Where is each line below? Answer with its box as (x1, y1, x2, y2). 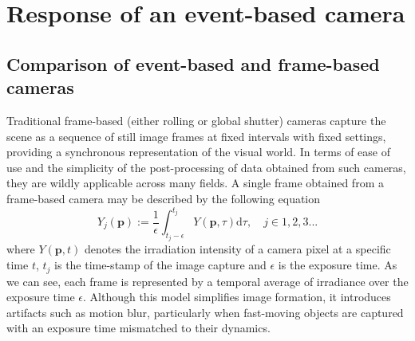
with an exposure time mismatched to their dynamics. (6, 319, 271, 336)
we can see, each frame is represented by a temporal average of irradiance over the (6, 272, 409, 289)
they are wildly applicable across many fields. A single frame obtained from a (6, 174, 384, 191)
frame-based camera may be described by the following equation (6, 190, 321, 206)
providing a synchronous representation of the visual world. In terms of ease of (6, 143, 390, 160)
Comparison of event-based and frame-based (6, 51, 380, 76)
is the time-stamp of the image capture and (54, 257, 267, 273)
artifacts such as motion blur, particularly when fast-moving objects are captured (6, 304, 404, 320)
